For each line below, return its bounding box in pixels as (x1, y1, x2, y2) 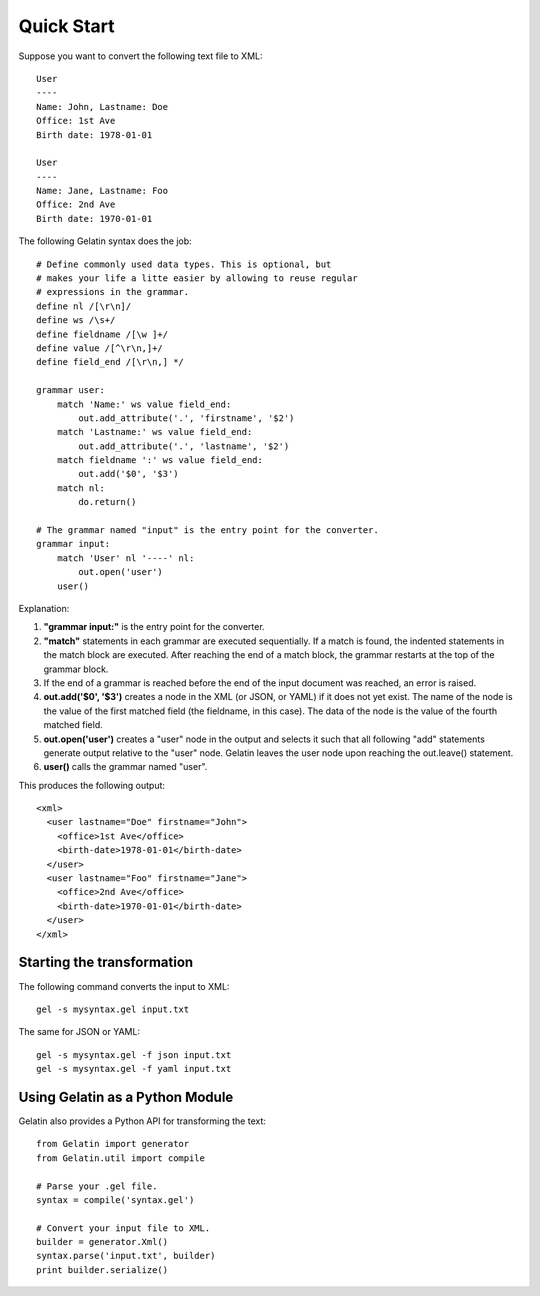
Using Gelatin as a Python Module (18, 1088, 234, 1105)
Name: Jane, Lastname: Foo (36, 185, 169, 197)
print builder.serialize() (36, 1264, 169, 1275)
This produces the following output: (18, 779, 165, 791)
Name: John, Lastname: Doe (36, 101, 169, 112)
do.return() (78, 496, 137, 508)
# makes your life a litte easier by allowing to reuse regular (36, 273, 359, 284)
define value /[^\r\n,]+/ (36, 342, 164, 354)
